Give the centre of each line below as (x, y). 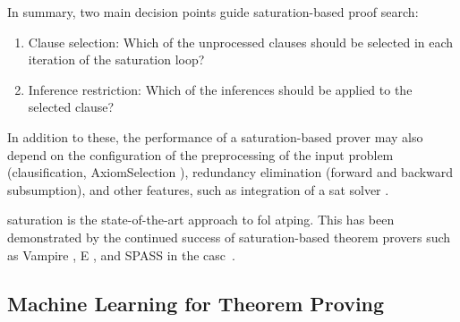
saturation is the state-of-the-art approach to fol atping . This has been (201, 220)
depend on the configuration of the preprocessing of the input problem (200, 154)
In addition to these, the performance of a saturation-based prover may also (215, 136)
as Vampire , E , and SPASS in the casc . (121, 254)
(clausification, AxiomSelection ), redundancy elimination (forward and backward (230, 172)
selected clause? (71, 107)
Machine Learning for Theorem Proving (196, 303)
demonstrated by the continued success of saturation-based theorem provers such (229, 237)
